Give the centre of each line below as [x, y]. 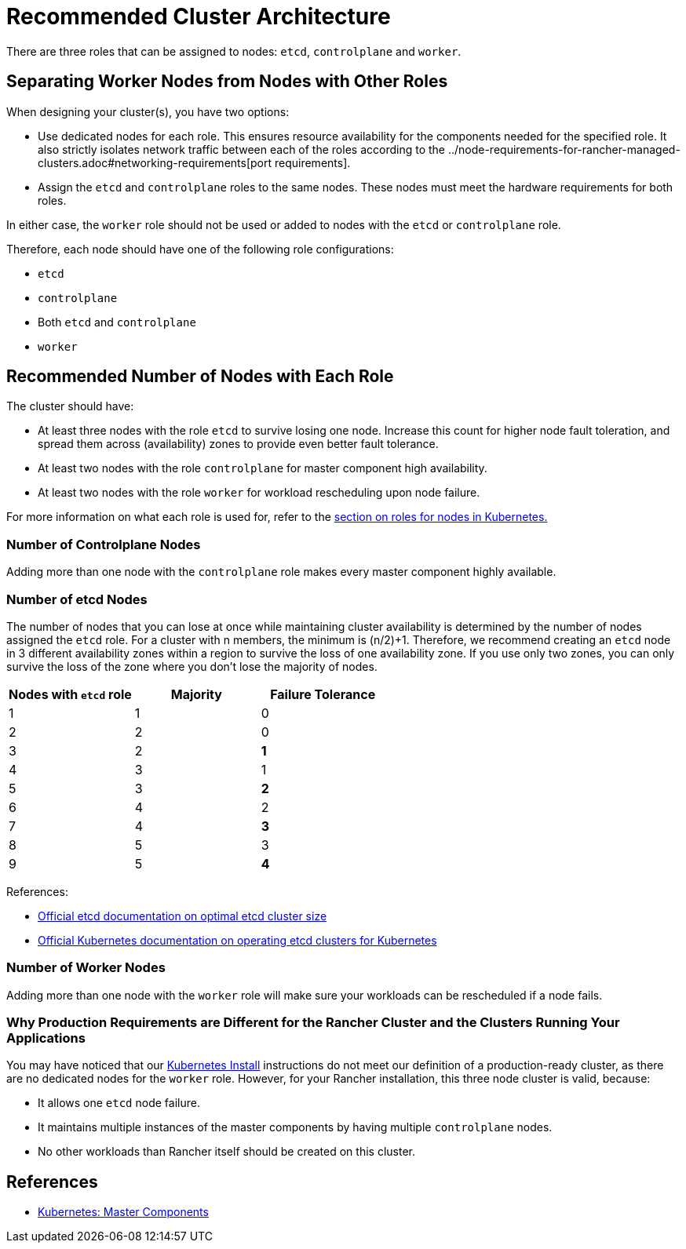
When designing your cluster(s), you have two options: [148, 111]
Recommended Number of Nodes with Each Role [200, 377]
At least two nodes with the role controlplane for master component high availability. [263, 468]
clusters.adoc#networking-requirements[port [155, 162]
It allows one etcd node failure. [119, 1103]
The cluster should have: [70, 406]
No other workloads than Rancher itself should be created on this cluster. [226, 1152]
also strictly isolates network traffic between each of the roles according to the [241, 149]
